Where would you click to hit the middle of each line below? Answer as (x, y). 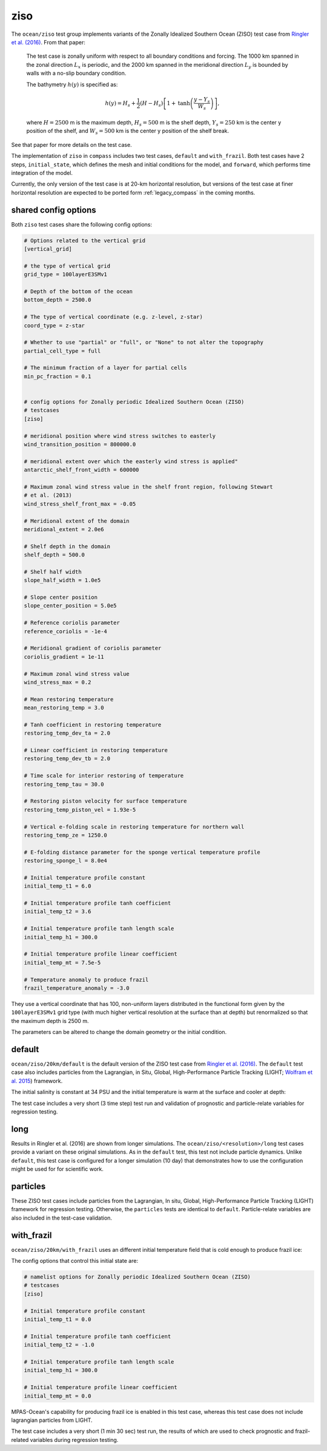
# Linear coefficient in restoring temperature (96, 750)
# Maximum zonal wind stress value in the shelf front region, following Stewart (149, 487)
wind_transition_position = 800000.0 (80, 444)
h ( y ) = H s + (121, 104)
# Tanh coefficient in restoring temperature (93, 725)
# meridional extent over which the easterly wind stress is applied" (131, 461)
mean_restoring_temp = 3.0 (64, 708)
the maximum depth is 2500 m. (50, 1021)
